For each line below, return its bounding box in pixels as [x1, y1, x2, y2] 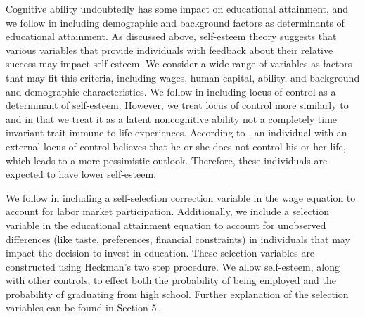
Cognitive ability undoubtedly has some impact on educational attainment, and [6, 1, 349, 15]
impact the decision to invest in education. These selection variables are [6, 245, 315, 260]
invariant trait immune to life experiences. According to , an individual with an [6, 125, 347, 140]
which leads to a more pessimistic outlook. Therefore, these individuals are [6, 153, 328, 167]
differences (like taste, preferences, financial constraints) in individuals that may [6, 231, 350, 246]
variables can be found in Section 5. [6, 300, 160, 315]
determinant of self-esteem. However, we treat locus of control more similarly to [6, 98, 349, 112]
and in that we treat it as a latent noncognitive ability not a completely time [6, 111, 338, 126]
